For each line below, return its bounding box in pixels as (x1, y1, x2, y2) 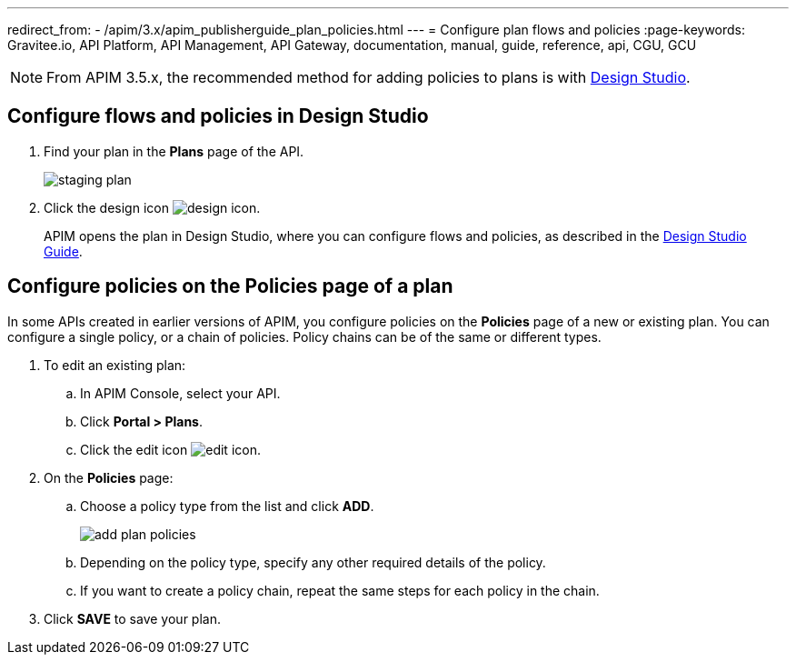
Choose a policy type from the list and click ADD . (80, 497, 374, 514)
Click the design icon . (44, 199, 261, 216)
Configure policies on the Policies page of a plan (7, 275, 453, 298)
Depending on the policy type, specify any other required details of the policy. (80, 554, 546, 570)
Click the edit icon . (80, 441, 261, 457)
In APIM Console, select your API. (80, 385, 281, 401)
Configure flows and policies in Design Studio (7, 105, 429, 128)
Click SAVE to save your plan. (44, 610, 221, 627)
